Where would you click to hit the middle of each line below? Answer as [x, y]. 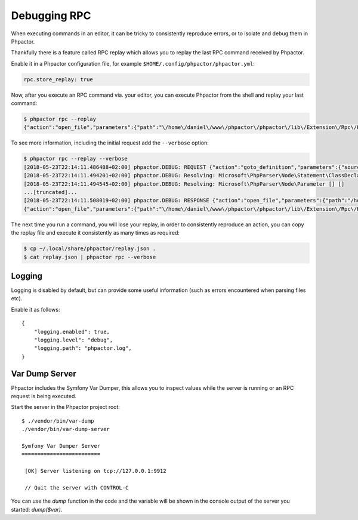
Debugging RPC [51, 16]
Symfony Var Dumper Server [61, 446]
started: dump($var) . [37, 509]
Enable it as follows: [36, 309]
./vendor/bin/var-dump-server [66, 429]
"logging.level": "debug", [73, 340]
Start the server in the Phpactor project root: [66, 407]
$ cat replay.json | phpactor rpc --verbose [90, 257]
